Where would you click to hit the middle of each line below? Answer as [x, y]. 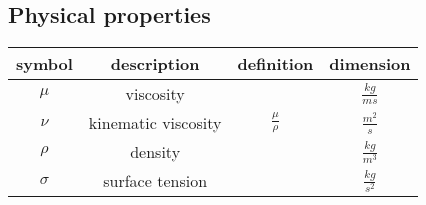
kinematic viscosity [155, 123]
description [155, 64]
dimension [370, 64]
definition [275, 64]
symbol [44, 64]
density [155, 152]
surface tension [155, 181]
